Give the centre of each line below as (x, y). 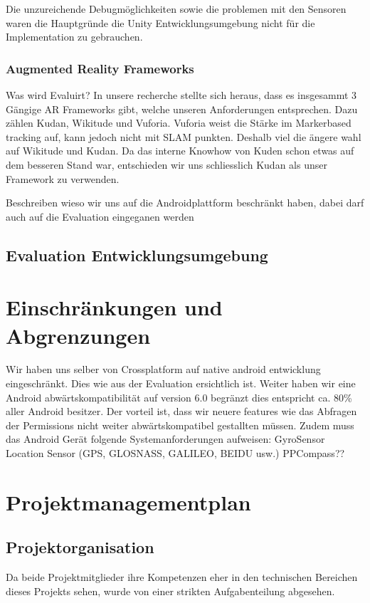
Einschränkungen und (114, 307)
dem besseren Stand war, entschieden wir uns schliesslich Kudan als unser (166, 164)
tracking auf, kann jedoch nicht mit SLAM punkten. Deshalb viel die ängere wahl (184, 136)
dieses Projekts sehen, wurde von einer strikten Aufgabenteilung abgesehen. (170, 591)
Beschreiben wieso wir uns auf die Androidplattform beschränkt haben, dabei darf (185, 203)
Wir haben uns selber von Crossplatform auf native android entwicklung (163, 369)
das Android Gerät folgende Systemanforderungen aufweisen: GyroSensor (165, 439)
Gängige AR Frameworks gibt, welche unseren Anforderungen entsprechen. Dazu (182, 109)
